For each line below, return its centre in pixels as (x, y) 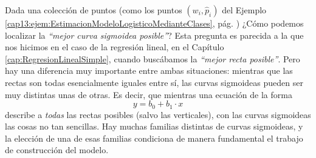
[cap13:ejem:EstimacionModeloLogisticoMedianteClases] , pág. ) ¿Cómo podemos (154, 23)
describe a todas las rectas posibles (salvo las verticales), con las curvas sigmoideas (158, 114)
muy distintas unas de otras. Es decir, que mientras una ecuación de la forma (149, 94)
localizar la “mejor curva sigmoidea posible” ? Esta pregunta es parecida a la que (154, 35)
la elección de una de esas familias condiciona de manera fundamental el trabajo (154, 138)
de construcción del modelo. (57, 150)
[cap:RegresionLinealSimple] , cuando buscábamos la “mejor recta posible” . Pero (153, 58)
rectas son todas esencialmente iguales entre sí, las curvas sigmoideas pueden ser (154, 82)
